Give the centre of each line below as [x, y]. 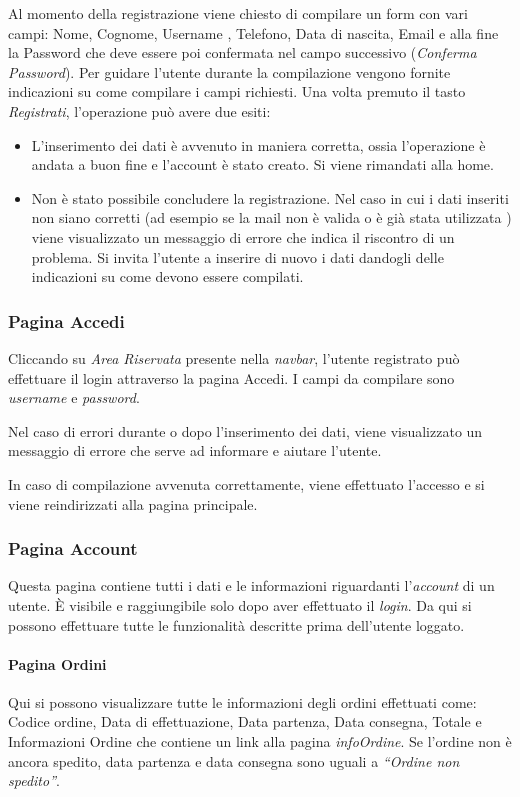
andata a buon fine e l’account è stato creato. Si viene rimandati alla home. [262, 164]
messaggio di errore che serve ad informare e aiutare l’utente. [195, 450]
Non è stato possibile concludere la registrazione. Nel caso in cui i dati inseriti [270, 197]
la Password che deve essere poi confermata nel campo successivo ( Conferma [242, 52]
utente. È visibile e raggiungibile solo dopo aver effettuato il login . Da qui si [240, 604]
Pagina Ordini [57, 663]
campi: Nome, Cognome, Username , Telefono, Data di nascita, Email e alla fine [253, 32]
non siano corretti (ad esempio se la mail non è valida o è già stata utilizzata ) [271, 217]
